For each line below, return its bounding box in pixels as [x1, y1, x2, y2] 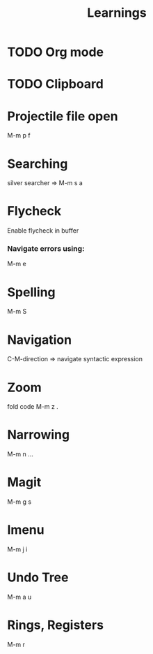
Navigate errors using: [7, 244, 85, 254]
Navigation [7, 332, 72, 347]
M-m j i [7, 545, 28, 553]
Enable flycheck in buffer [7, 226, 79, 235]
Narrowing [7, 427, 70, 443]
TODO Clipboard [7, 76, 104, 92]
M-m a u [7, 593, 32, 602]
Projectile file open [7, 108, 118, 124]
